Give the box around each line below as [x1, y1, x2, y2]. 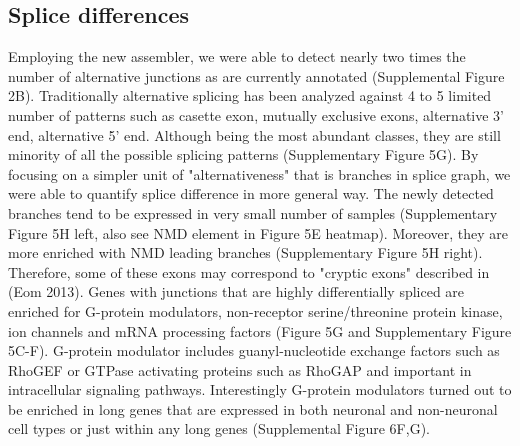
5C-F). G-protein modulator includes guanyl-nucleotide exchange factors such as [8, 340, 500, 361]
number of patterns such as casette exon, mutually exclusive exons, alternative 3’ [8, 104, 504, 125]
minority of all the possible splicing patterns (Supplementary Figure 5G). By [8, 144, 479, 165]
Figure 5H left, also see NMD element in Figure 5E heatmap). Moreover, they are [8, 222, 509, 243]
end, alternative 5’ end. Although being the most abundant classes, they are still [8, 124, 501, 145]
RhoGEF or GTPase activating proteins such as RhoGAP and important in [8, 359, 472, 380]
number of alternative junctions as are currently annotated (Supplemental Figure [8, 65, 505, 86]
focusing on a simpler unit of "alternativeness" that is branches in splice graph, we [8, 163, 511, 184]
